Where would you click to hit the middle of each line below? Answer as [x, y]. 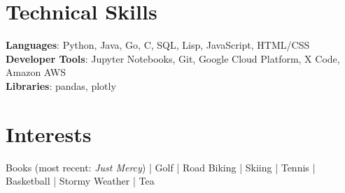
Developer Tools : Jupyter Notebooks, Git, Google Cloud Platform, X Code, [173, 58]
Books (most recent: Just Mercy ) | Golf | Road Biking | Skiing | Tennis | [161, 167]
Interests [49, 133]
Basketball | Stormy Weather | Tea [80, 181]
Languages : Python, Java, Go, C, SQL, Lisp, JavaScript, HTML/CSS [158, 45]
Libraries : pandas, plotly [61, 85]
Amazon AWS [36, 72]
